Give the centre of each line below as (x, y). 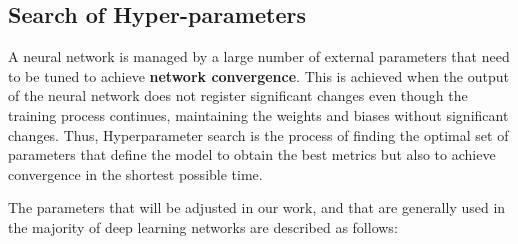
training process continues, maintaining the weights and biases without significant (258, 114)
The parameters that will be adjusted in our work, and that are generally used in (257, 207)
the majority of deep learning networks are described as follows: (203, 226)
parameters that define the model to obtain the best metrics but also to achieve (252, 154)
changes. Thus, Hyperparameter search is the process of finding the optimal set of (258, 134)
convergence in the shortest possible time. (135, 173)
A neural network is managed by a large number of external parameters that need (259, 56)
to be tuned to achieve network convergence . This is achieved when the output (258, 75)
